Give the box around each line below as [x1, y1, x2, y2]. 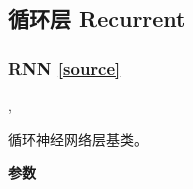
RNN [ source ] [8, 55, 121, 80]
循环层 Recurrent [8, 3, 186, 34]
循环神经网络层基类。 [8, 128, 148, 149]
